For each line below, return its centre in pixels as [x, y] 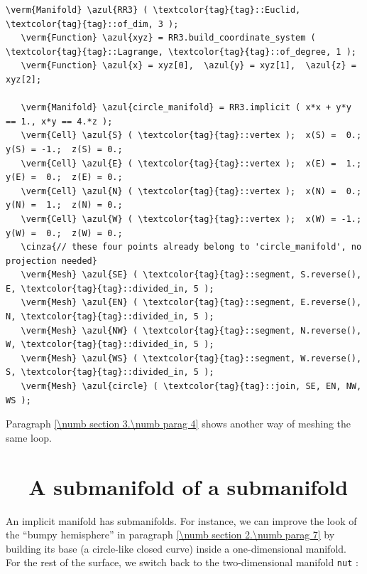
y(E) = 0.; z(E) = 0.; [64, 177]
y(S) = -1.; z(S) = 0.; [64, 149]
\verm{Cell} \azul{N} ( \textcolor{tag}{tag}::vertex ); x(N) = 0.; [191, 191]
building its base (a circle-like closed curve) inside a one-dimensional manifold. [176, 548]
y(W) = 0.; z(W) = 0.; [64, 233]
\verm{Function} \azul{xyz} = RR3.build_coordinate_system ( [168, 38]
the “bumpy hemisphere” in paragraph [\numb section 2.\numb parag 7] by [170, 535]
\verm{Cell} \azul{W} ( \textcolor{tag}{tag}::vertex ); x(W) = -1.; [191, 219]
